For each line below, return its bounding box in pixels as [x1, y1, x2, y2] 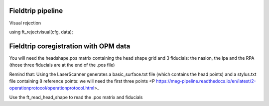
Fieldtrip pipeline [9, 6, 63, 15]
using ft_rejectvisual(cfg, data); [9, 29, 73, 35]
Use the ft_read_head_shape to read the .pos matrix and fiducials [9, 94, 143, 100]
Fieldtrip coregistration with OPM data [9, 42, 131, 50]
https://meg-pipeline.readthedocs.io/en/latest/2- [156, 78, 256, 84]
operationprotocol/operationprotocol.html [9, 85, 95, 91]
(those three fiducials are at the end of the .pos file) [9, 62, 115, 68]
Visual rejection [9, 20, 41, 26]
